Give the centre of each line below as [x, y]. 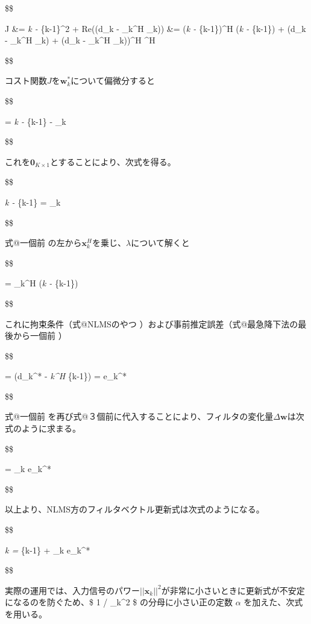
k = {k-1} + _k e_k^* [48, 550]
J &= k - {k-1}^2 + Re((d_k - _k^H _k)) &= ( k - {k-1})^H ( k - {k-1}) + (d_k [155, 28]
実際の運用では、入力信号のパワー [72, 590]
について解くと [160, 243]
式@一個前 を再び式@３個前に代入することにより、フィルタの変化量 [139, 416]
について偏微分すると [113, 80]
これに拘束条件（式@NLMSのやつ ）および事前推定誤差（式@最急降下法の [152, 323]
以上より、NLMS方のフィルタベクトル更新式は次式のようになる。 [135, 509]
